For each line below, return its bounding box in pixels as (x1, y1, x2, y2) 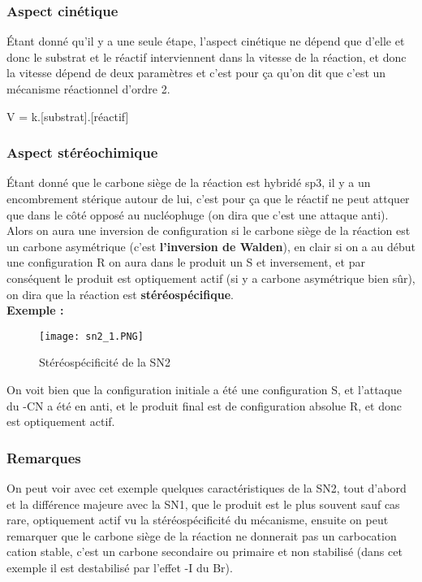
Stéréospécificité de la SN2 (39, 354, 170, 371)
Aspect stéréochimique (6, 142, 158, 163)
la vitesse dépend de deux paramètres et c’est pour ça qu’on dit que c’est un (6, 64, 386, 81)
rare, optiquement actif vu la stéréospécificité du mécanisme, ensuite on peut (6, 511, 389, 528)
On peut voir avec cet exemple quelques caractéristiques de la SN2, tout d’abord (6, 480, 407, 496)
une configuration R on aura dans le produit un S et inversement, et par (6, 254, 365, 271)
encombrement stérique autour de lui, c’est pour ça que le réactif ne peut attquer (6, 190, 410, 206)
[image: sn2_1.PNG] (39, 330, 144, 342)
